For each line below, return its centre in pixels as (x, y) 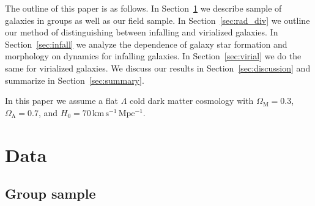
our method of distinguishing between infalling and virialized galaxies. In (142, 32)
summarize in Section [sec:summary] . (75, 80)
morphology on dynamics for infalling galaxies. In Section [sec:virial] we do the (153, 56)
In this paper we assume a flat (61, 101)
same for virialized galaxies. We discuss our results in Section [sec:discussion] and (158, 68)
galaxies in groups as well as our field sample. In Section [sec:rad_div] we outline (157, 20)
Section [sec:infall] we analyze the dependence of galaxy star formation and (146, 44)
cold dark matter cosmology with (192, 101)
